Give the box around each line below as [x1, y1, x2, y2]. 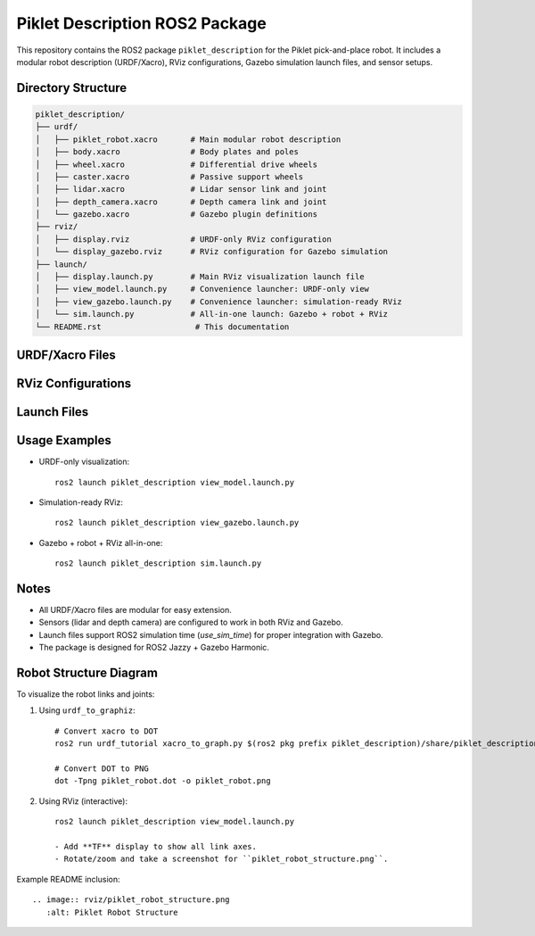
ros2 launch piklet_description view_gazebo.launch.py [54, 518, 300, 528]
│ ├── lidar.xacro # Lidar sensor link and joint [35, 184, 327, 195]
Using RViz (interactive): [38, 795, 128, 807]
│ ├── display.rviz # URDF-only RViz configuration [35, 234, 332, 244]
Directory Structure [16, 80, 128, 95]
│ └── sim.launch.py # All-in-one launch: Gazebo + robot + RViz [35, 309, 388, 319]
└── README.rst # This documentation [35, 321, 290, 332]
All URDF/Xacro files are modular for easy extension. [38, 604, 232, 615]
